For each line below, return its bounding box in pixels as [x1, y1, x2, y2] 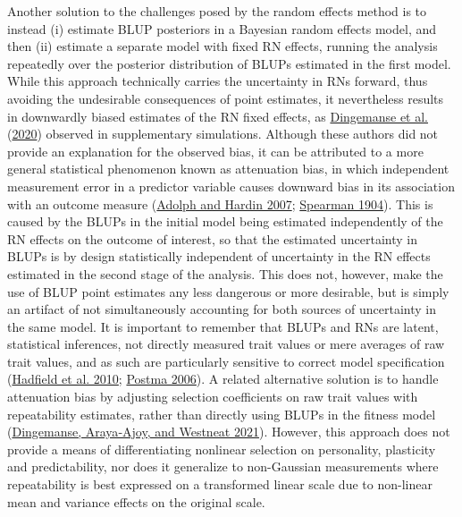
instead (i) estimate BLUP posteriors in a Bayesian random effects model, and [7, 19, 437, 38]
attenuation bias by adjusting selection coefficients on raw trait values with [7, 387, 418, 406]
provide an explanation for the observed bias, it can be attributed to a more [7, 141, 424, 160]
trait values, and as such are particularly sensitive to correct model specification [7, 352, 445, 370]
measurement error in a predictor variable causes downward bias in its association [7, 176, 455, 195]
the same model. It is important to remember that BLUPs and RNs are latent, [7, 317, 439, 335]
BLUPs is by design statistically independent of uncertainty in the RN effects [7, 247, 431, 266]
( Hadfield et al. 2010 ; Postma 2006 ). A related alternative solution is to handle [7, 369, 439, 388]
